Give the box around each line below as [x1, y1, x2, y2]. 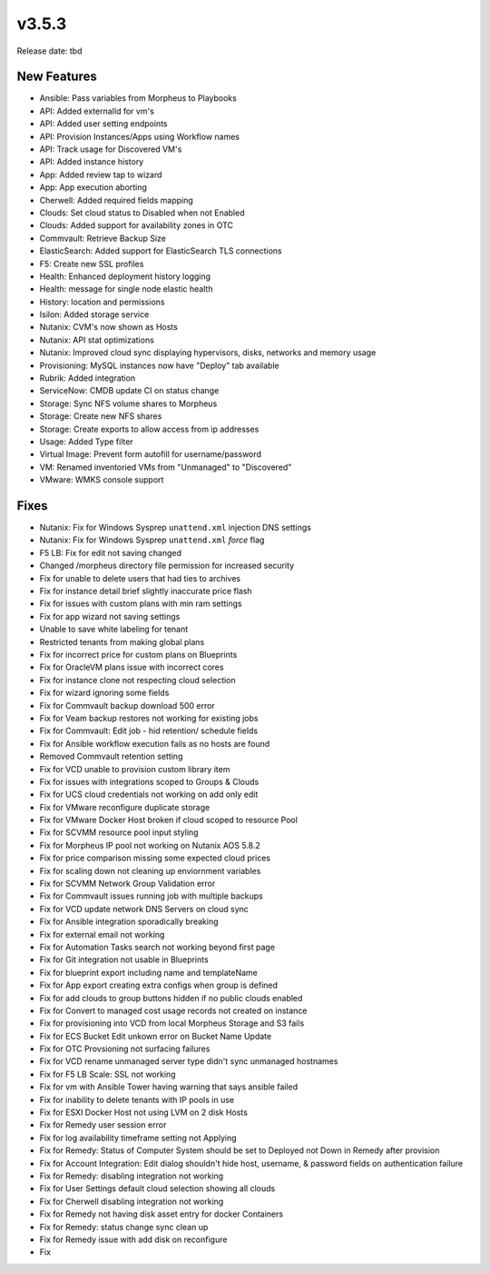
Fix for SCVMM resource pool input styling [39, 827, 199, 838]
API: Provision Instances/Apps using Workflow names [39, 131, 240, 142]
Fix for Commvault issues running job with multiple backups [39, 890, 263, 901]
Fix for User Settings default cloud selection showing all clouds [39, 1183, 276, 1194]
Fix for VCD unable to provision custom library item [39, 763, 230, 774]
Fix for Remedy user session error [39, 1119, 167, 1130]
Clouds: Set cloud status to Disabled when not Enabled [39, 207, 245, 218]
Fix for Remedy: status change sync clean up [39, 1221, 209, 1232]
